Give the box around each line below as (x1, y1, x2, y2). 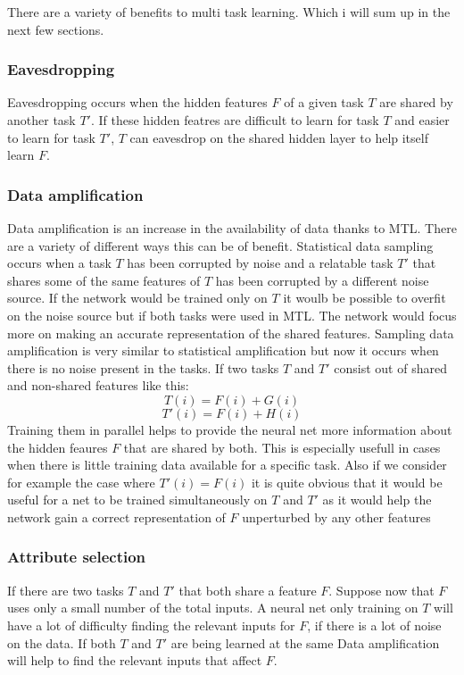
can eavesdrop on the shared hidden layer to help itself (129, 128, 428, 146)
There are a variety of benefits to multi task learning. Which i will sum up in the (7, 3, 451, 21)
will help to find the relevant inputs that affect (7, 651, 262, 670)
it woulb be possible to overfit (283, 288, 446, 307)
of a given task (284, 93, 364, 112)
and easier (394, 111, 450, 129)
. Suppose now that (328, 580, 435, 599)
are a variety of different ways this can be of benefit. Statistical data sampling (7, 236, 434, 254)
